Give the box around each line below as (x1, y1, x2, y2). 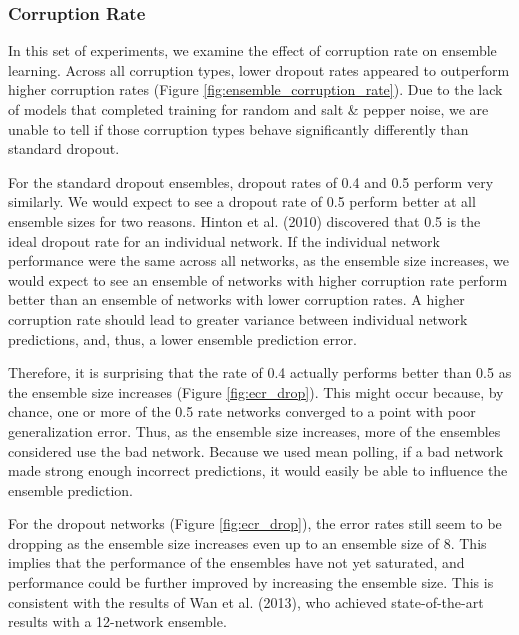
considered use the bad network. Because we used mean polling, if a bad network (8, 440, 504, 461)
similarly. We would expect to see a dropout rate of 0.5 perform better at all (8, 191, 476, 212)
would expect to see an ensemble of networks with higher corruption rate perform (8, 269, 508, 290)
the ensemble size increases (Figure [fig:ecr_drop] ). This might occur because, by (8, 381, 504, 402)
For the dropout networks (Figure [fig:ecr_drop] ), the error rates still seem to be (8, 513, 502, 534)
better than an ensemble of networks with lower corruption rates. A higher (8, 289, 465, 310)
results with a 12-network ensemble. (8, 611, 227, 632)
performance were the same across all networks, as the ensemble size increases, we (8, 250, 509, 271)
